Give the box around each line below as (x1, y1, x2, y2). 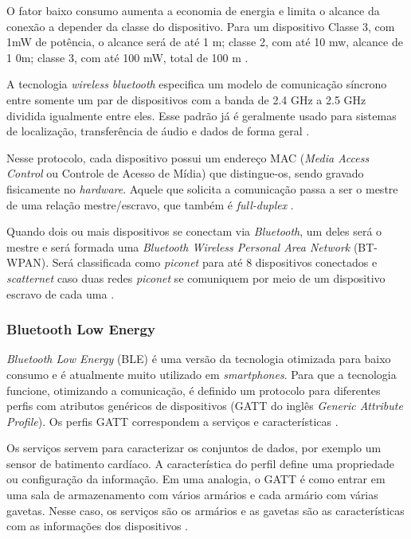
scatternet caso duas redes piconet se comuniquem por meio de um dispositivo (6, 269, 386, 286)
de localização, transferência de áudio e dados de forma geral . (6, 123, 310, 139)
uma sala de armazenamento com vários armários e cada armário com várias (6, 486, 378, 503)
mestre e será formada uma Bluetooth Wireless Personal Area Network (6, 238, 350, 255)
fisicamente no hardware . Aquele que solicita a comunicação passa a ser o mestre (6, 180, 398, 197)
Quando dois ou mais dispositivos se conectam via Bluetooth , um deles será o (6, 223, 382, 240)
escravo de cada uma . (6, 285, 115, 302)
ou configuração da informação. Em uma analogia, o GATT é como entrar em (6, 471, 386, 487)
